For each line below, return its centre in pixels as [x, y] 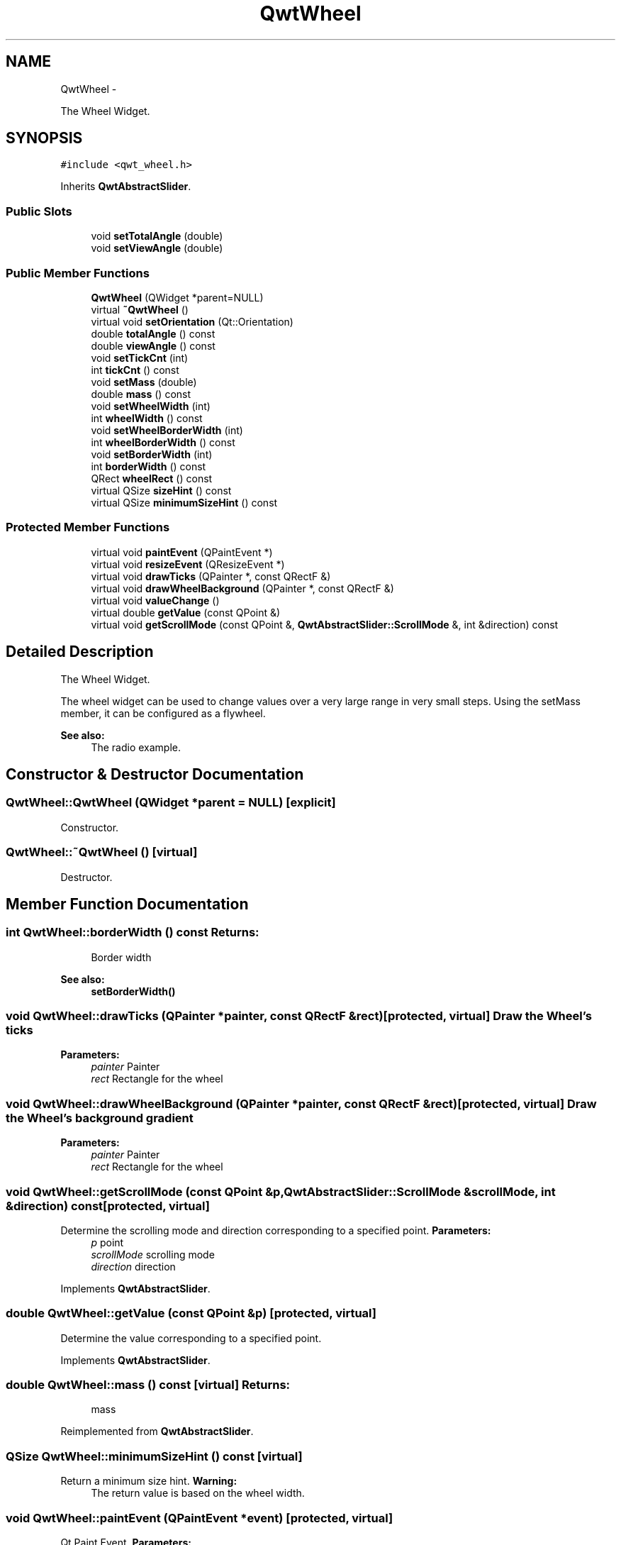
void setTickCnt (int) [140, 358]
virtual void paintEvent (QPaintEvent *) [182, 552]
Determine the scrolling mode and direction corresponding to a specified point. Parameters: [276, 1230]
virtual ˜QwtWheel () [140, 309]
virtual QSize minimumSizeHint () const [184, 502]
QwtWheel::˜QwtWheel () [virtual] [102, 852]
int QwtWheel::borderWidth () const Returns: [133, 932]
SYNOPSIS [44, 138]
